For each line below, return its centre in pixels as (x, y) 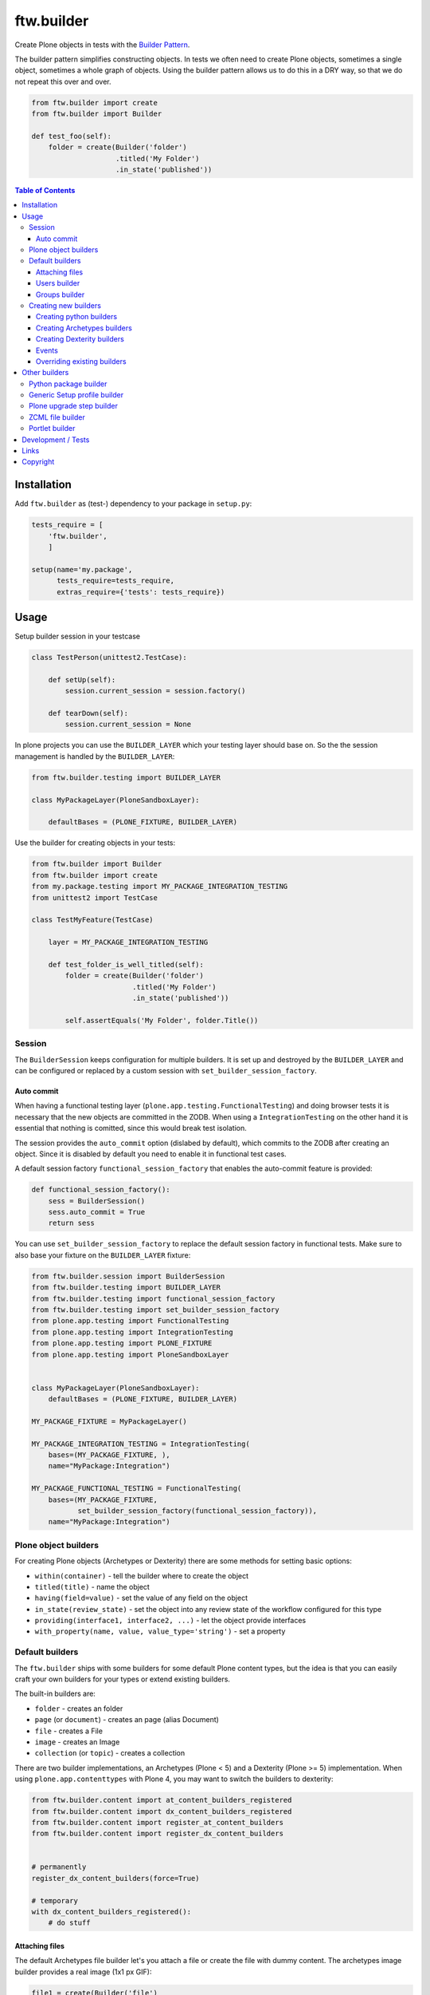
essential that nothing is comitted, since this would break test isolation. (131, 1128)
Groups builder (61, 294)
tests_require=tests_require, (116, 581)
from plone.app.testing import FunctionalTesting (130, 1321)
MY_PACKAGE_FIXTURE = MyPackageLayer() (109, 1421)
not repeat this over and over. (63, 81)
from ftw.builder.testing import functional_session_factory (153, 1298)
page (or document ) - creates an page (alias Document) (127, 1720)
